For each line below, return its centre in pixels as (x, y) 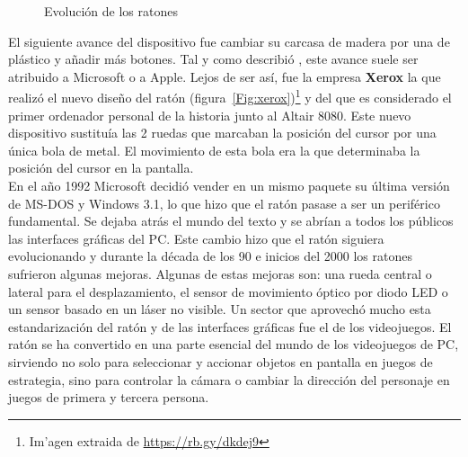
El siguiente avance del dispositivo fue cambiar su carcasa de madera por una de (229, 41)
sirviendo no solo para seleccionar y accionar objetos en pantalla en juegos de (221, 361)
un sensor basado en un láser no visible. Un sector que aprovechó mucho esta (220, 309)
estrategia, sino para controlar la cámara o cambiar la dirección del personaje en (229, 379)
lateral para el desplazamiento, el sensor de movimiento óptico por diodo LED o (228, 291)
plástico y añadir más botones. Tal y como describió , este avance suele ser (213, 59)
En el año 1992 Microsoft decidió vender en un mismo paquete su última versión (229, 185)
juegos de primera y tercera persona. (109, 397)
